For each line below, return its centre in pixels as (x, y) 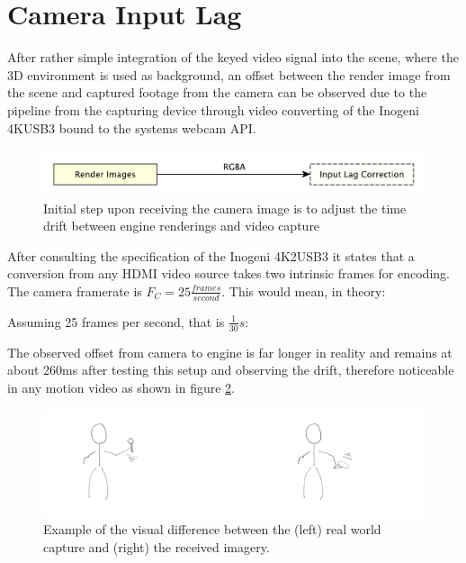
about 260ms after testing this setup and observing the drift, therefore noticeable (231, 370)
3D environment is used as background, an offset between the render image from (229, 74)
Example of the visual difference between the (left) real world (212, 529)
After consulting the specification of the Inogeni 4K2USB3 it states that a (211, 255)
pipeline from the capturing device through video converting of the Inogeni (213, 109)
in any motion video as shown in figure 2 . (121, 387)
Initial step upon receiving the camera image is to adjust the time (225, 208)
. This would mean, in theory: (304, 291)
